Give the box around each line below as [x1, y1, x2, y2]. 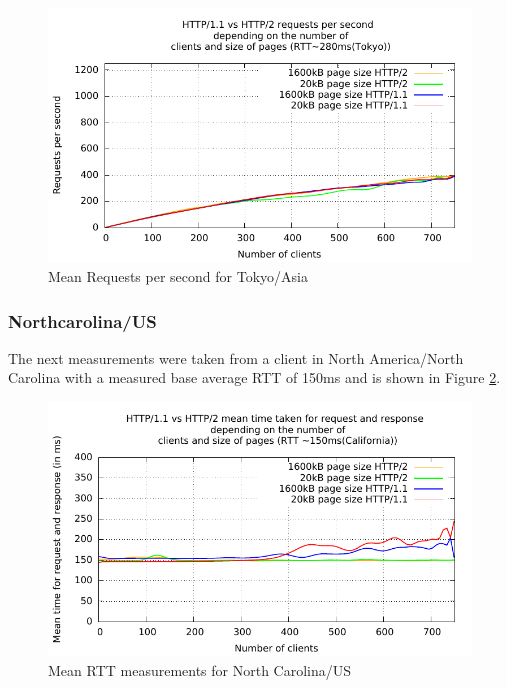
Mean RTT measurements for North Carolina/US [48, 659, 352, 680]
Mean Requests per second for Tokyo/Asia [48, 265, 308, 286]
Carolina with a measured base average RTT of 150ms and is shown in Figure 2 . [8, 367, 501, 388]
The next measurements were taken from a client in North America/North [8, 347, 464, 368]
